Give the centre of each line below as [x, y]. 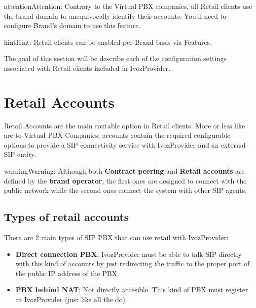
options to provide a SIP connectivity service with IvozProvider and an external [125, 144]
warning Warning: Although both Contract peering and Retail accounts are [124, 171]
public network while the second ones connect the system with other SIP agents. [126, 190]
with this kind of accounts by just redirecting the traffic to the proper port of [132, 263]
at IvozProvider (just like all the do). [71, 299]
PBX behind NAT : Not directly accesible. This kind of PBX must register [132, 290]
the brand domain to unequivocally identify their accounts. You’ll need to [115, 15]
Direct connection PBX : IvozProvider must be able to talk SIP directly [128, 254]
